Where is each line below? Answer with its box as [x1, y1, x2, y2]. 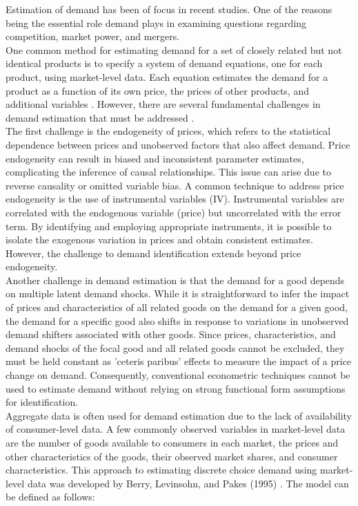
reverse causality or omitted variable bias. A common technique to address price [6, 178, 344, 192]
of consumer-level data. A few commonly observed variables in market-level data [6, 422, 346, 436]
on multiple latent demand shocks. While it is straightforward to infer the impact [6, 286, 350, 301]
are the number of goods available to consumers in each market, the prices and [6, 435, 339, 449]
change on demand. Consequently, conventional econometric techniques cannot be [6, 368, 350, 382]
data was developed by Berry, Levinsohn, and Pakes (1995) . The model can [27, 476, 349, 490]
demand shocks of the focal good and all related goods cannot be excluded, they [6, 340, 345, 355]
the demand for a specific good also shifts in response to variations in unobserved [6, 313, 349, 328]
